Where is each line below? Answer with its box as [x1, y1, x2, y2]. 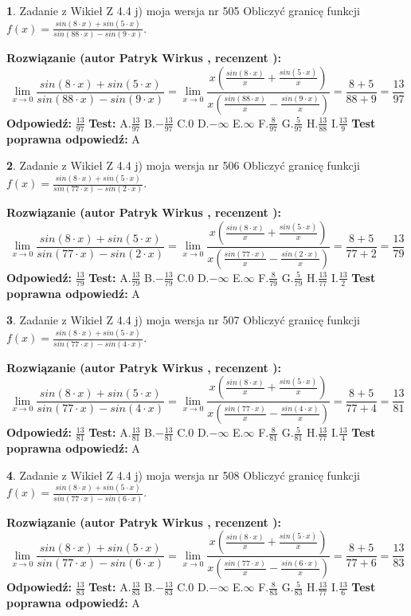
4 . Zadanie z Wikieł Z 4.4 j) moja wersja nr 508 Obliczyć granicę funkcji [6, 466, 360, 483]
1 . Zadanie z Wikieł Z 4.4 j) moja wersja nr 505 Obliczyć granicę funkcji [6, 2, 360, 18]
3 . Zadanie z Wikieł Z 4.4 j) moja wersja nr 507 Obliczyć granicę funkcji [6, 312, 360, 328]
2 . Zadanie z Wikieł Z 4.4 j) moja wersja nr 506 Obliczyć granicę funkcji [6, 157, 360, 174]
